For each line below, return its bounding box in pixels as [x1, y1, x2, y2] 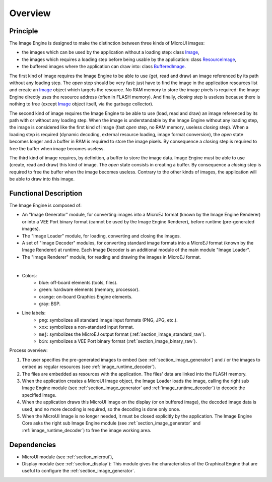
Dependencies [9, 440, 56, 449]
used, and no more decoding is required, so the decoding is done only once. [22, 406, 181, 412]
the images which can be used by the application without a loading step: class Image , [22, 49, 199, 55]
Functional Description [9, 189, 83, 198]
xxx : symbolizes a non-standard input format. [39, 324, 134, 330]
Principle [9, 27, 38, 35]
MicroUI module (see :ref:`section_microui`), [22, 454, 113, 460]
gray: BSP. [39, 300, 60, 307]
